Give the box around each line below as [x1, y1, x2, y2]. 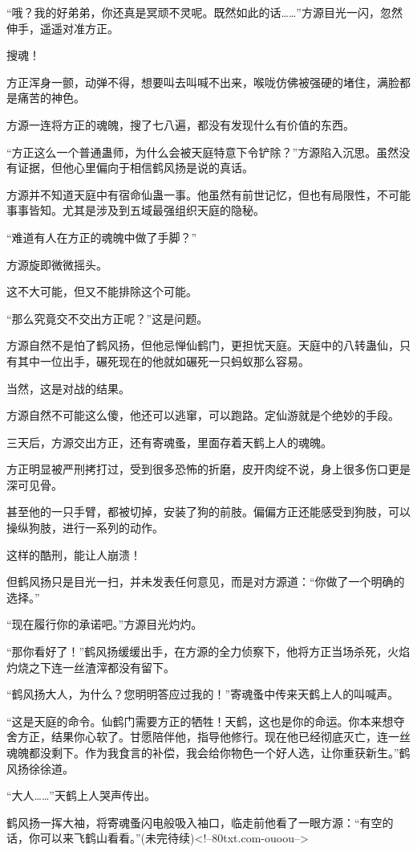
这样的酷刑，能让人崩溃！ [6, 546, 141, 563]
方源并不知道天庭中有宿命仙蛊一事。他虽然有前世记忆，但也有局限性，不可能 [6, 186, 411, 203]
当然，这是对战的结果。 [6, 379, 130, 396]
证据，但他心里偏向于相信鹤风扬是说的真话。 [17, 159, 253, 176]
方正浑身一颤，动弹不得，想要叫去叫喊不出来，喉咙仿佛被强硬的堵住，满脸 [6, 73, 399, 90]
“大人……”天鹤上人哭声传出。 [6, 787, 156, 804]
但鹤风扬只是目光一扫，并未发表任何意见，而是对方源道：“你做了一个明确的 [6, 573, 405, 590]
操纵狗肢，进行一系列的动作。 [6, 519, 164, 536]
